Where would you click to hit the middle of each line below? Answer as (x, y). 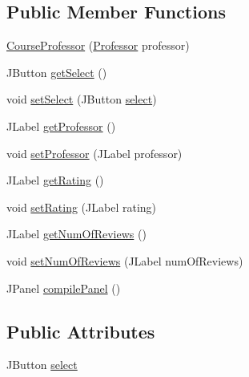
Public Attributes (81, 331)
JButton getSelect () (57, 72)
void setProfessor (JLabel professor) (94, 153)
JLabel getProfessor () (61, 126)
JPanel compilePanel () (64, 288)
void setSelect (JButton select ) (82, 99)
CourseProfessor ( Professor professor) (98, 45)
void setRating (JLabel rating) (82, 207)
